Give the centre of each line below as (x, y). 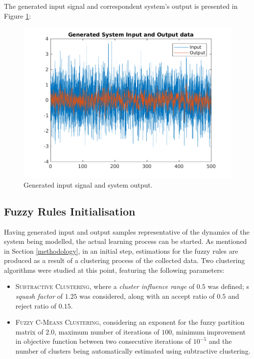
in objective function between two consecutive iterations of (103, 341)
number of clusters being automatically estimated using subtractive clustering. (133, 351)
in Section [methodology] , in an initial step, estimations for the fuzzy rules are (121, 251)
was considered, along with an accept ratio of (147, 296)
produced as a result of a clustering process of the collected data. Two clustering (125, 260)
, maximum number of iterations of (107, 331)
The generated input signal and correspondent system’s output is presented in (121, 6)
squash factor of (39, 296)
